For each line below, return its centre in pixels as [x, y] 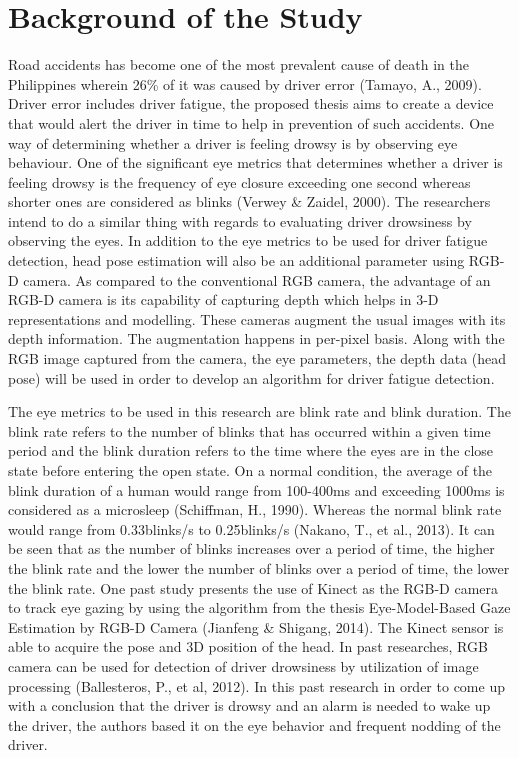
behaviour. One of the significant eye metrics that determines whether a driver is [255, 162]
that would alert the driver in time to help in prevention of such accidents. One [251, 122]
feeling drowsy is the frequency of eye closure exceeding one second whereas [239, 181]
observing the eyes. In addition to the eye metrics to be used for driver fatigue [248, 240]
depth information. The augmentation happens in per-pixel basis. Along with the [256, 338]
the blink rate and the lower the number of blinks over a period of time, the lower [259, 567]
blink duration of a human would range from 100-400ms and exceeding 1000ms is [256, 489]
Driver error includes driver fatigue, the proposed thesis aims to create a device [251, 103]
